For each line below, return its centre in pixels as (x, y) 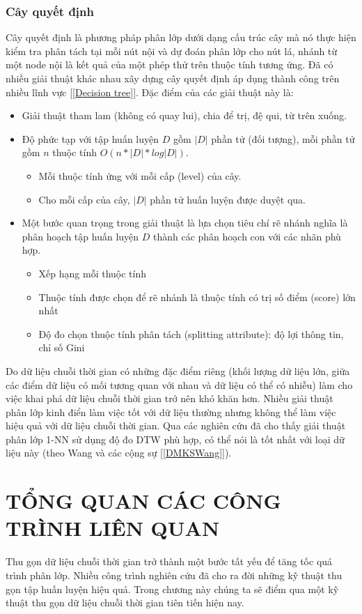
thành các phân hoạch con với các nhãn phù (247, 236)
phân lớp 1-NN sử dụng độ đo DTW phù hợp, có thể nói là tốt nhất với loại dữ (175, 439)
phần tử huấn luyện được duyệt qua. (228, 199)
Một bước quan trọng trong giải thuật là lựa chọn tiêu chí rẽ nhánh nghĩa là (185, 223)
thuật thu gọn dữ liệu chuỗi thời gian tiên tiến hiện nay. (125, 603)
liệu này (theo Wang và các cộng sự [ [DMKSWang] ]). (119, 453)
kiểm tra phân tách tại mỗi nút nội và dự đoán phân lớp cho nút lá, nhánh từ (172, 51)
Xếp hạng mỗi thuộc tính (92, 273)
